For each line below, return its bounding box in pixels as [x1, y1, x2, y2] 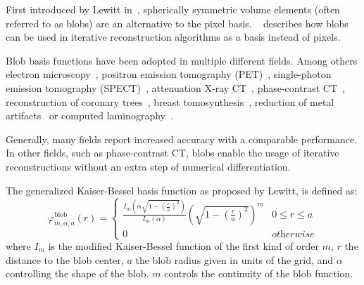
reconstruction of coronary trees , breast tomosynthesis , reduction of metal [6, 94, 334, 109]
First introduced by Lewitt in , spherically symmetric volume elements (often [6, 2, 340, 16]
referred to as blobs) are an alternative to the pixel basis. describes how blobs [6, 15, 349, 30]
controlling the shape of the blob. [6, 266, 149, 281]
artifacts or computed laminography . [6, 108, 173, 123]
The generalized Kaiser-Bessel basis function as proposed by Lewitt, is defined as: [6, 183, 358, 197]
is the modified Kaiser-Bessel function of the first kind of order [48, 239, 319, 253]
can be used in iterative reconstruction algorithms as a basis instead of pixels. [6, 29, 341, 44]
